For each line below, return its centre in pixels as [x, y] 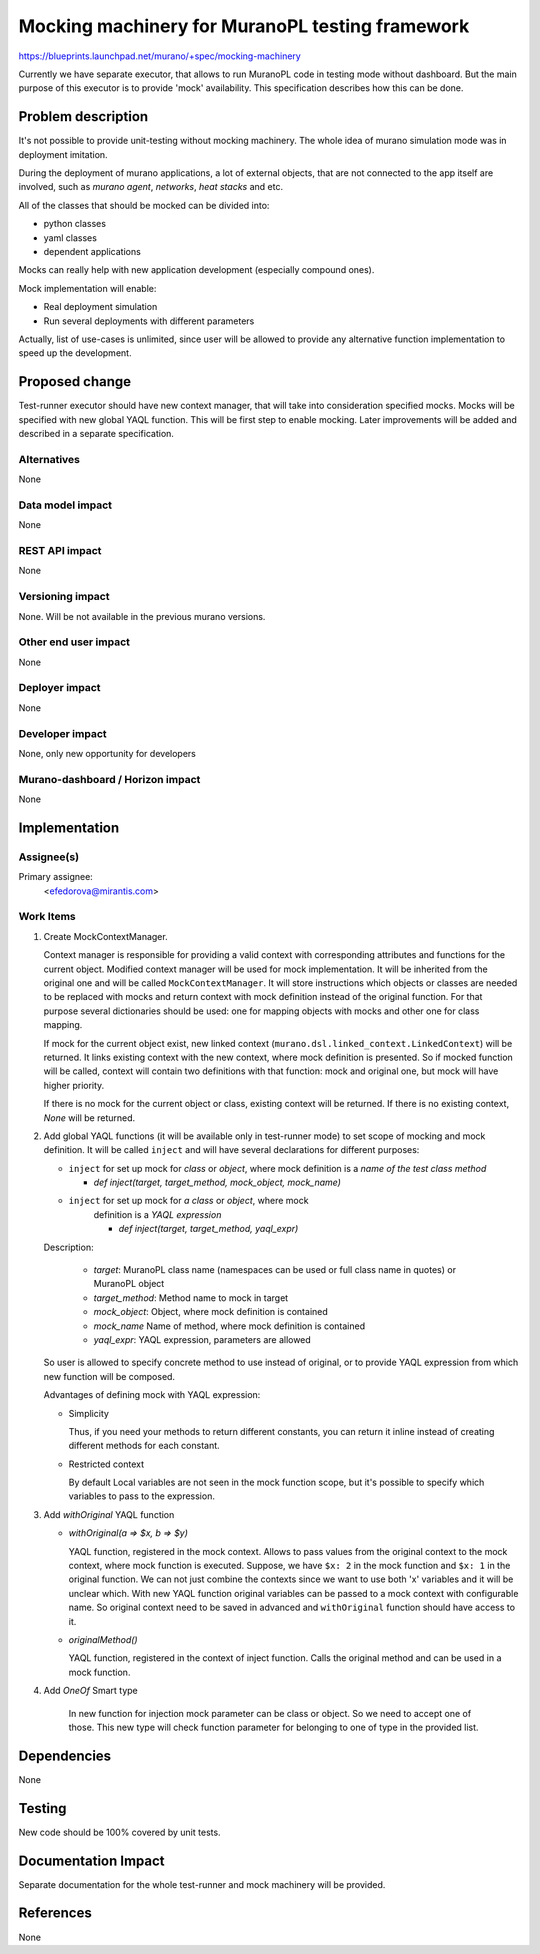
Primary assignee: [56, 877]
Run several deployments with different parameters [149, 321]
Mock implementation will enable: [87, 288]
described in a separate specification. [96, 433]
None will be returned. [89, 1117]
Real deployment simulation [100, 307]
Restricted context [106, 1464]
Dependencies [65, 1755]
